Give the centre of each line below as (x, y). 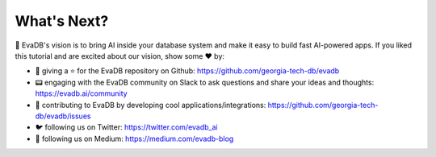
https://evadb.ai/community (82, 93)
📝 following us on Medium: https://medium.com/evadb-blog (134, 138)
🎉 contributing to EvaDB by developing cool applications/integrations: (151, 105)
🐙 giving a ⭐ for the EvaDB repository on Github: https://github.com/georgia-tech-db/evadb (187, 71)
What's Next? (62, 21)
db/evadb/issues (63, 116)
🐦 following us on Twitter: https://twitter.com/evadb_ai (126, 127)
